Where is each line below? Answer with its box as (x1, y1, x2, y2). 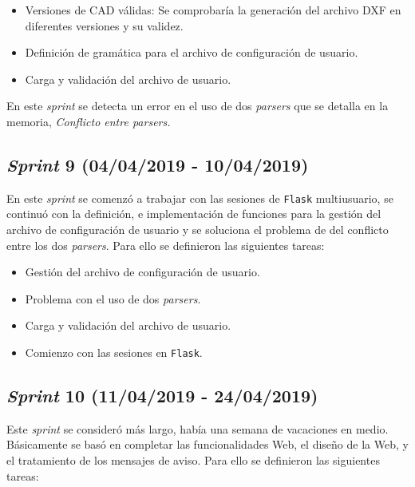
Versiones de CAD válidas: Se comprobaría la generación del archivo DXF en (25, 2, 401, 18)
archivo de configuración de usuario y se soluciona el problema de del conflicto (6, 221, 389, 238)
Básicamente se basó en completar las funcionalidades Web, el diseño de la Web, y (6, 436, 409, 453)
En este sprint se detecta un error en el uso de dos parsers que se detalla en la (6, 97, 389, 114)
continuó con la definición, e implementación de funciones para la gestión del (6, 205, 381, 222)
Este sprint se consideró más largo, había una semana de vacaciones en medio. (6, 420, 389, 437)
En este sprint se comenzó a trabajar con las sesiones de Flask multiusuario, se (6, 189, 393, 206)
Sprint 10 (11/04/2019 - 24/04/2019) (6, 383, 318, 408)
